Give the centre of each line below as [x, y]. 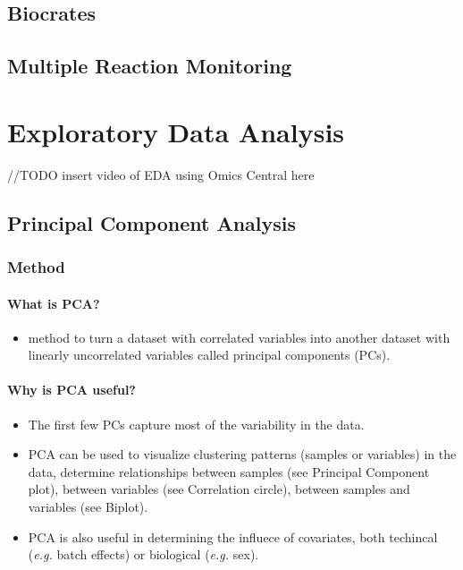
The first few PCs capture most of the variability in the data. [196, 424]
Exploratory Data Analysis [176, 131]
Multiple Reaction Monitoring [150, 66]
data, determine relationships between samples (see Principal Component [229, 471]
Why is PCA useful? [72, 390]
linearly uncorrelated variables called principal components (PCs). [209, 355]
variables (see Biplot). [88, 507]
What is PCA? [54, 303]
